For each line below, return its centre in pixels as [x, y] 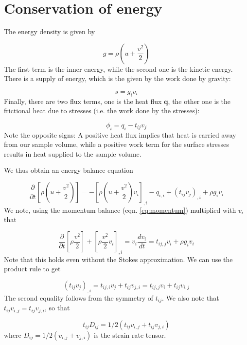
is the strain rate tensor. [130, 335]
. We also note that [191, 297]
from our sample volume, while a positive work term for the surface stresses [116, 144]
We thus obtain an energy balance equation [69, 170]
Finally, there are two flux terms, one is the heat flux [83, 101]
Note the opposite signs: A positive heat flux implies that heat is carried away [120, 134]
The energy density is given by [50, 31]
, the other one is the [199, 101]
